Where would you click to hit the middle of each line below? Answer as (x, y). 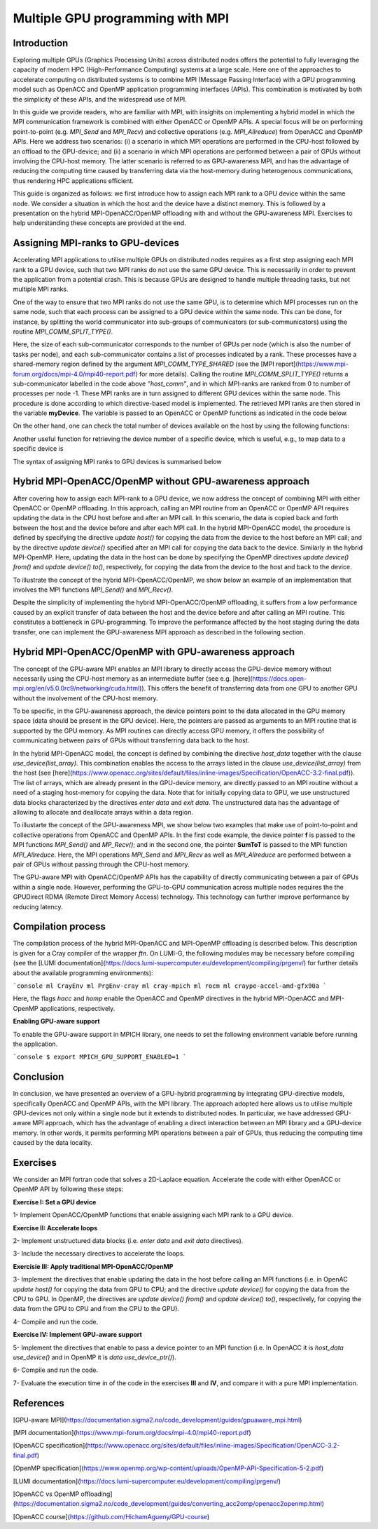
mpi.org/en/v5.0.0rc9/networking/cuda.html (76, 688)
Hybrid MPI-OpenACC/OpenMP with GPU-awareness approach (154, 652)
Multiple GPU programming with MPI (121, 18)
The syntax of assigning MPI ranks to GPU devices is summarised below (117, 461)
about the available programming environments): (83, 973)
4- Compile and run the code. (56, 1321)
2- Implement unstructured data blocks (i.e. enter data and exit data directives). (128, 1241)
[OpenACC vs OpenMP (46, 1494)
